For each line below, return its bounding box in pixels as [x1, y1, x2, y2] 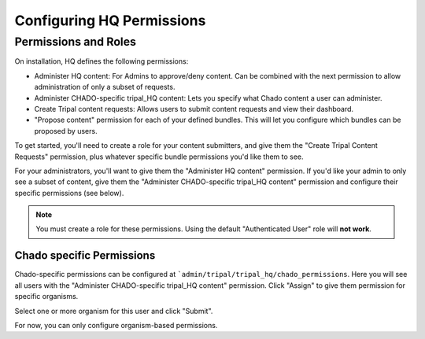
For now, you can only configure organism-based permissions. [14, 320, 218, 330]
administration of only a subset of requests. [34, 83, 176, 92]
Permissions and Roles [14, 35, 137, 49]
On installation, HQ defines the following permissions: [14, 57, 189, 66]
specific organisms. [14, 292, 79, 301]
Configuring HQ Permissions [14, 12, 206, 29]
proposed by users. [34, 126, 98, 135]
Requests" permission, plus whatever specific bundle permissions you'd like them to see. [14, 152, 304, 161]
